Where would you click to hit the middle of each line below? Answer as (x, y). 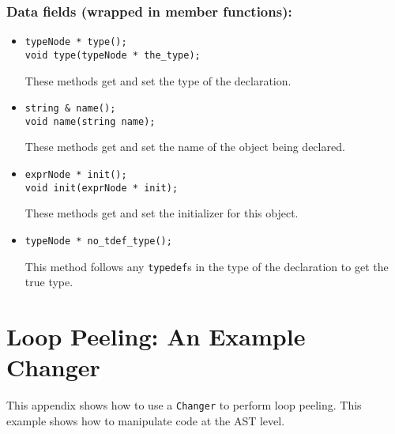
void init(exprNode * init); (102, 188)
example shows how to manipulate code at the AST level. (146, 420)
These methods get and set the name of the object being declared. (185, 147)
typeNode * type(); (76, 42)
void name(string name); (90, 121)
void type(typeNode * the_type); (113, 55)
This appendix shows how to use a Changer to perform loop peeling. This (184, 405)
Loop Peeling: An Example (156, 336)
